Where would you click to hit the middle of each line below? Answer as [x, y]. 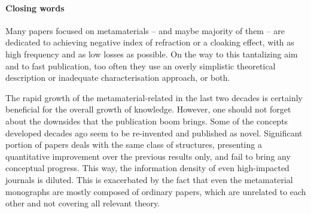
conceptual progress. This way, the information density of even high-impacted [147, 168]
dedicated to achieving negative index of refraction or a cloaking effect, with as [150, 42]
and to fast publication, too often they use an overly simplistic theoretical [141, 66]
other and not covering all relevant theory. [83, 203]
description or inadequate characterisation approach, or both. [118, 77]
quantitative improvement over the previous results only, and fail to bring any [148, 156]
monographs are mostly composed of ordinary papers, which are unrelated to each [156, 191]
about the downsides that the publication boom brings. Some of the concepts [147, 121]
